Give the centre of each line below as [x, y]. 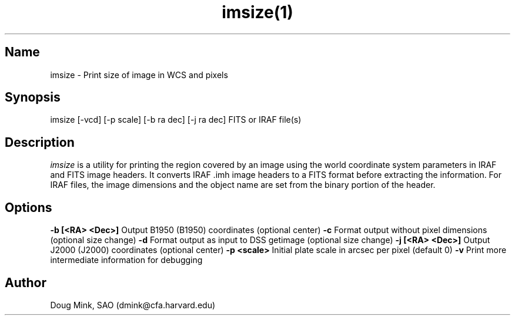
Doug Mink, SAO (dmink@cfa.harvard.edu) [133, 305]
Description [40, 142]
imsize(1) [257, 12]
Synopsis [33, 97]
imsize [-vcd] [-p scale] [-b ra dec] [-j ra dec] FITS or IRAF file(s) [176, 120]
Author [26, 282]
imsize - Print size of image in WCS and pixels [139, 75]
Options [29, 207]
